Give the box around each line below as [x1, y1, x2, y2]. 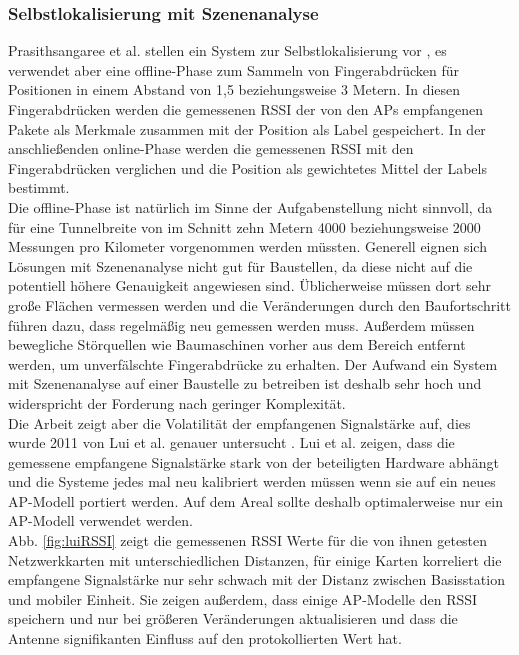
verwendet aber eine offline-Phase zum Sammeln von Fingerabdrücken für [8, 59, 459, 80]
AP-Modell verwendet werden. [8, 510, 193, 531]
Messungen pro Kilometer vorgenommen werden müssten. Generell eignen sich [8, 236, 487, 257]
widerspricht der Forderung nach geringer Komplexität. [8, 392, 346, 413]
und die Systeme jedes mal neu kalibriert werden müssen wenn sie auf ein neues [8, 471, 496, 492]
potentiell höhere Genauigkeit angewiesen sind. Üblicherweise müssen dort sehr [8, 275, 491, 296]
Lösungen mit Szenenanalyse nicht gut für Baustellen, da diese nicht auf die [8, 255, 473, 276]
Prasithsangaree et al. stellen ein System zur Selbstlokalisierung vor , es [8, 40, 447, 61]
